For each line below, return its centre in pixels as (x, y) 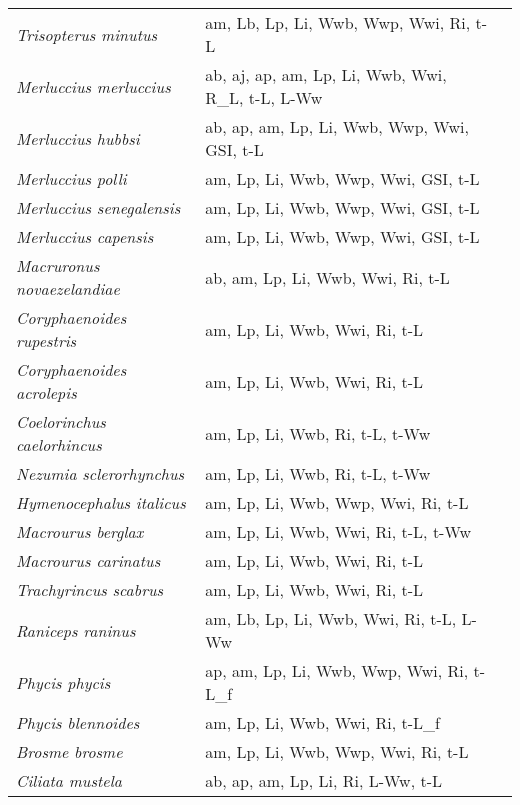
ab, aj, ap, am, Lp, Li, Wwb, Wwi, (326, 74)
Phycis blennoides (78, 722)
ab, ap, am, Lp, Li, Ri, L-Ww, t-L (323, 780)
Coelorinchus (61, 421)
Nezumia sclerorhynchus (100, 473)
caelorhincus (59, 444)
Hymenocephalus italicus (101, 502)
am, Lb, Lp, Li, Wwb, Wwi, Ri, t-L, (331, 618)
